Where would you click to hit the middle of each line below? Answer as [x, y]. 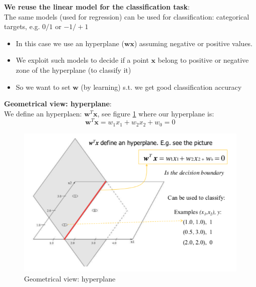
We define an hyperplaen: [43, 113]
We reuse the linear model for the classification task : [97, 7]
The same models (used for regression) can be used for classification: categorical [127, 16]
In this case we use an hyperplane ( [70, 43]
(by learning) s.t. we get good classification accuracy [161, 87]
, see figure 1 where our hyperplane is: [156, 113]
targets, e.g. [22, 26]
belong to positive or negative [203, 60]
